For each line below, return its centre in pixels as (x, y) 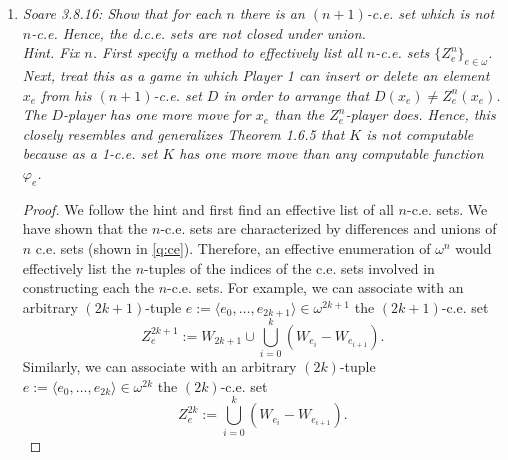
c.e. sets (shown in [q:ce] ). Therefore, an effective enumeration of (233, 247)
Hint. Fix (51, 52)
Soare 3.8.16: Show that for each (122, 13)
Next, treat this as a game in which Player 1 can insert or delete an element (256, 74)
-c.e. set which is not (430, 13)
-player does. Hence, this (420, 114)
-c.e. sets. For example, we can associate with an (315, 287)
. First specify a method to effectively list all (227, 52)
